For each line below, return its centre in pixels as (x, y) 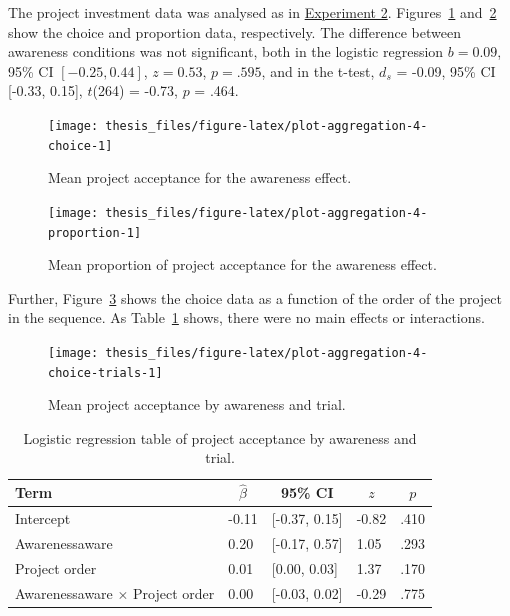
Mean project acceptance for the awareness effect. (200, 177)
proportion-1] (95, 232)
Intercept (43, 518)
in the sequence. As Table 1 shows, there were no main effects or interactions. (246, 317)
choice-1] (80, 145)
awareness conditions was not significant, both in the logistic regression (226, 51)
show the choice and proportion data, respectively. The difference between (234, 31)
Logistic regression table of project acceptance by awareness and (220, 437)
